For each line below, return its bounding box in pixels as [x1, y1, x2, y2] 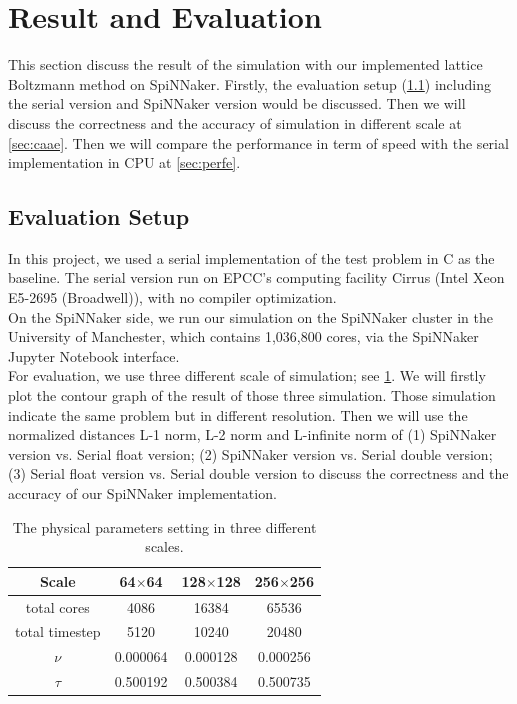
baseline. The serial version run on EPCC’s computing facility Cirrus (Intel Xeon [8, 267, 505, 288]
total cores [25, 596, 90, 617]
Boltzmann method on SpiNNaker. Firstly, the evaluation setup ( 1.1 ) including [8, 73, 491, 94]
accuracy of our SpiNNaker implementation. [8, 483, 277, 504]
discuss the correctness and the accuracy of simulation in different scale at [8, 112, 462, 133]
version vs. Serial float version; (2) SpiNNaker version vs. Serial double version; [8, 443, 493, 464]
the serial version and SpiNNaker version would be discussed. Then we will [8, 93, 466, 114]
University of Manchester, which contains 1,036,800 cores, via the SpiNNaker [8, 326, 479, 347]
